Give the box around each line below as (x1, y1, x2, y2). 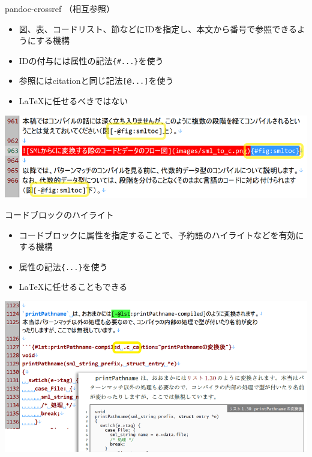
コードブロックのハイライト (5, 208, 114, 220)
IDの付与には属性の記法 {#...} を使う (19, 54, 164, 66)
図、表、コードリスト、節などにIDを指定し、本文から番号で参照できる (19, 22, 297, 35)
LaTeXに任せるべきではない (19, 95, 128, 107)
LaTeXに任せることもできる (19, 280, 128, 293)
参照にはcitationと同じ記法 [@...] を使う (19, 74, 174, 87)
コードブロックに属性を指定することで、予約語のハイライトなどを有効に (19, 228, 304, 241)
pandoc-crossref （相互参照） (5, 2, 115, 14)
